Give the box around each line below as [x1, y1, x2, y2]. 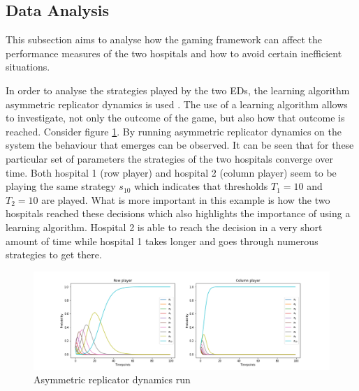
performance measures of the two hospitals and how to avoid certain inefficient [6, 45, 342, 60]
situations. [6, 59, 50, 74]
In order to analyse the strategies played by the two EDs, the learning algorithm [6, 82, 350, 97]
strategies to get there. [6, 247, 102, 262]
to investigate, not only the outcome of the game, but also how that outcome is [6, 110, 345, 125]
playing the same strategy [6, 179, 116, 193]
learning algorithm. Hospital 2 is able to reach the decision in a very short [6, 219, 323, 234]
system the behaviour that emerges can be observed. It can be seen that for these [6, 138, 354, 152]
